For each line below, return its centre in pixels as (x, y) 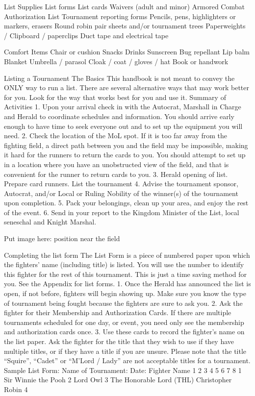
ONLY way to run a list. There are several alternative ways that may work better (127, 87)
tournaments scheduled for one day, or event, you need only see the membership (124, 322)
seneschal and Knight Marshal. (50, 222)
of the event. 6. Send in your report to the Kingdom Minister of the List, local (122, 212)
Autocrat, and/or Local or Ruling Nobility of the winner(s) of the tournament (121, 193)
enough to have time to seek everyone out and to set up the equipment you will (123, 126)
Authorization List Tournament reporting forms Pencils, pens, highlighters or (120, 16)
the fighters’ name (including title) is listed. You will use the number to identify (124, 264)
